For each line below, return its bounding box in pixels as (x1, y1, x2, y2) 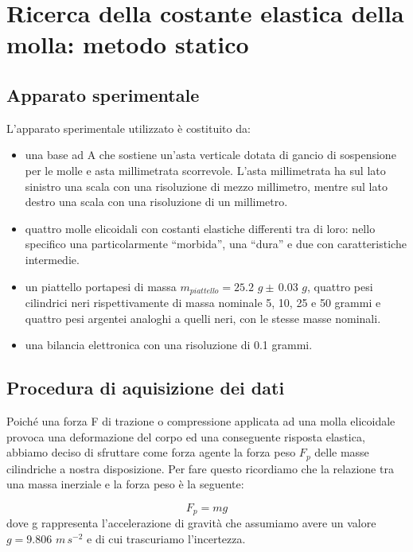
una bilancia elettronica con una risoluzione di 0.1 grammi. (25, 336, 313, 353)
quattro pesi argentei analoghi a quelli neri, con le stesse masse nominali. (25, 309, 381, 326)
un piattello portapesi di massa (25, 278, 177, 294)
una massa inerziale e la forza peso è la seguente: (6, 476, 244, 492)
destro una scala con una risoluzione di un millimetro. (25, 193, 288, 210)
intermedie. (25, 251, 80, 267)
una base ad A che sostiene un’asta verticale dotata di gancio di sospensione (25, 146, 396, 163)
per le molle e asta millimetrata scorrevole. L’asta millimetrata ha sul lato (25, 161, 386, 178)
